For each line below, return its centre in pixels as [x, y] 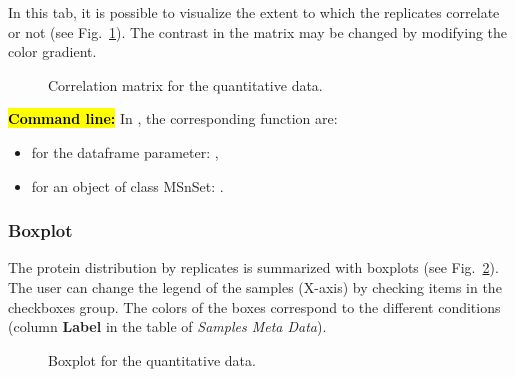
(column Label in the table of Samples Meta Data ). [167, 326]
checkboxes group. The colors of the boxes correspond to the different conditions [254, 306]
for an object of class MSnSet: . [127, 185]
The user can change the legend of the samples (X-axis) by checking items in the [255, 286]
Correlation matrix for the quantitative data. [185, 84]
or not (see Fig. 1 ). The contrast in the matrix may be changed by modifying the [258, 31]
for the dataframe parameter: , [125, 151]
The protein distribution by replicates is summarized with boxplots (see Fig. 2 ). [253, 267]
